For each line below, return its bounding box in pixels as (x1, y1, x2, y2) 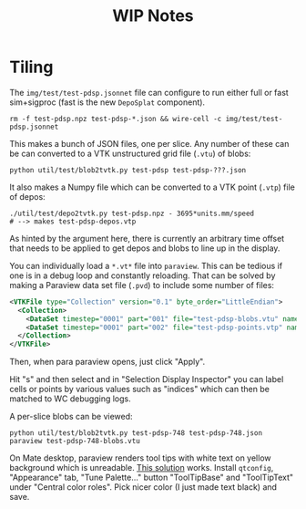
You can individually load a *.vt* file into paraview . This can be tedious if (9, 260, 283, 271)
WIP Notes (112, 5, 194, 26)
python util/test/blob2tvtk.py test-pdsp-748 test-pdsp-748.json (9, 429, 262, 438)
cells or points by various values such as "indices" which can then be (9, 384, 270, 395)
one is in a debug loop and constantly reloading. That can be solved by (9, 270, 276, 281)
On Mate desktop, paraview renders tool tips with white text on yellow (9, 452, 271, 463)
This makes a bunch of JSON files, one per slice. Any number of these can (9, 138, 290, 149)
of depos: (9, 191, 46, 202)
